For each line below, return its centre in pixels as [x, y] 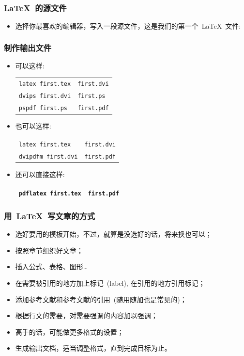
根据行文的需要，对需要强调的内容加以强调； [86, 316]
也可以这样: [33, 126]
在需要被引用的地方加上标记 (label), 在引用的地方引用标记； [110, 283]
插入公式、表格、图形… [52, 267]
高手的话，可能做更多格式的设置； [69, 332]
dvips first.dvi [45, 96]
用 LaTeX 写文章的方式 [50, 216]
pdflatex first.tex [50, 193]
